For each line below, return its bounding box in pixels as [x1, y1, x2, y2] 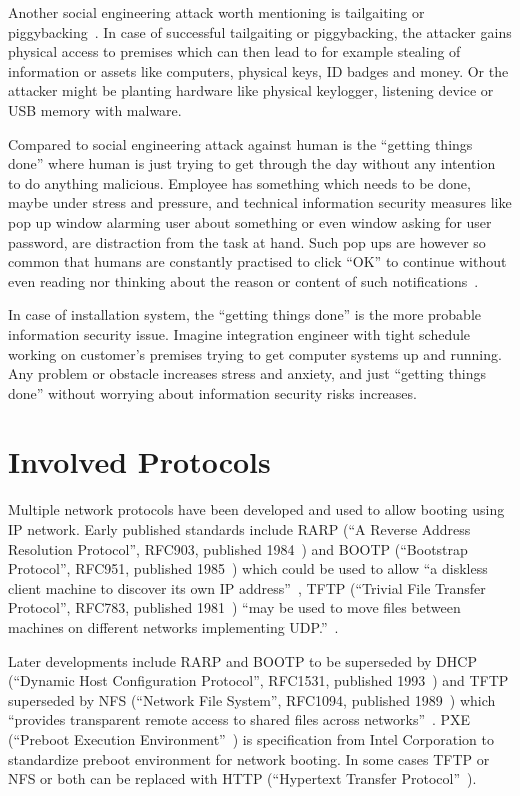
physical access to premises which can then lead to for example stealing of [8, 41, 461, 62]
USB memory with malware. [8, 99, 182, 120]
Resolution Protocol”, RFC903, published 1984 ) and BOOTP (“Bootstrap [8, 538, 468, 559]
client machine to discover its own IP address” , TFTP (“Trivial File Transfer [8, 577, 486, 598]
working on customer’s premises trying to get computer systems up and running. [8, 343, 502, 364]
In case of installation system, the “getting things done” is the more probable [8, 304, 482, 325]
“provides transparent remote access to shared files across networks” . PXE [8, 709, 471, 730]
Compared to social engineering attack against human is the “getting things [8, 133, 473, 154]
